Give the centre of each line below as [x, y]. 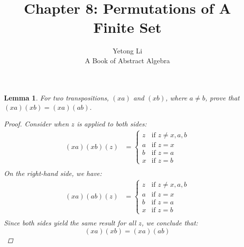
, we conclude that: [170, 223]
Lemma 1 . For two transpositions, [57, 97]
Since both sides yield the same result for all [70, 223]
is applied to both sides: [112, 123]
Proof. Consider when [37, 123]
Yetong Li [127, 51]
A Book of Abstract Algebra [127, 60]
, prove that [222, 97]
